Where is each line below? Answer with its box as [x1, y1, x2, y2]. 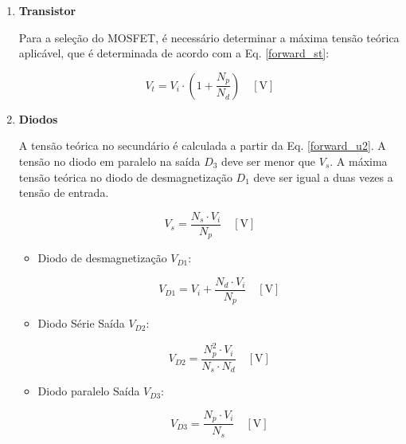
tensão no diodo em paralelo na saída [18, 152, 201, 169]
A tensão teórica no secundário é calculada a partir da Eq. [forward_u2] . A [18, 137, 386, 154]
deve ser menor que [221, 152, 316, 169]
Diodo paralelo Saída [37, 383, 140, 399]
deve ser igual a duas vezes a [253, 168, 393, 185]
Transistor [18, 2, 76, 18]
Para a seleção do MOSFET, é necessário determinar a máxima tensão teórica [18, 29, 400, 45]
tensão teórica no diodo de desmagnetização [18, 168, 232, 185]
